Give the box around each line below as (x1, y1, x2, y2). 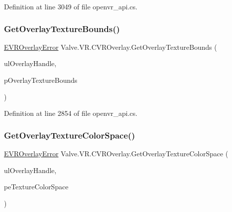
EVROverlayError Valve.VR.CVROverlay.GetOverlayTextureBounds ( (4, 41, 217, 52)
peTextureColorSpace (4, 181, 69, 192)
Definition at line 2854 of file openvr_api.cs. (4, 108, 138, 118)
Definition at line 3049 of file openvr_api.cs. (4, 1, 138, 11)
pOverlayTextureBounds (4, 75, 77, 85)
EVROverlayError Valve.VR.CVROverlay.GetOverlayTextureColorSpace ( (4, 148, 229, 158)
